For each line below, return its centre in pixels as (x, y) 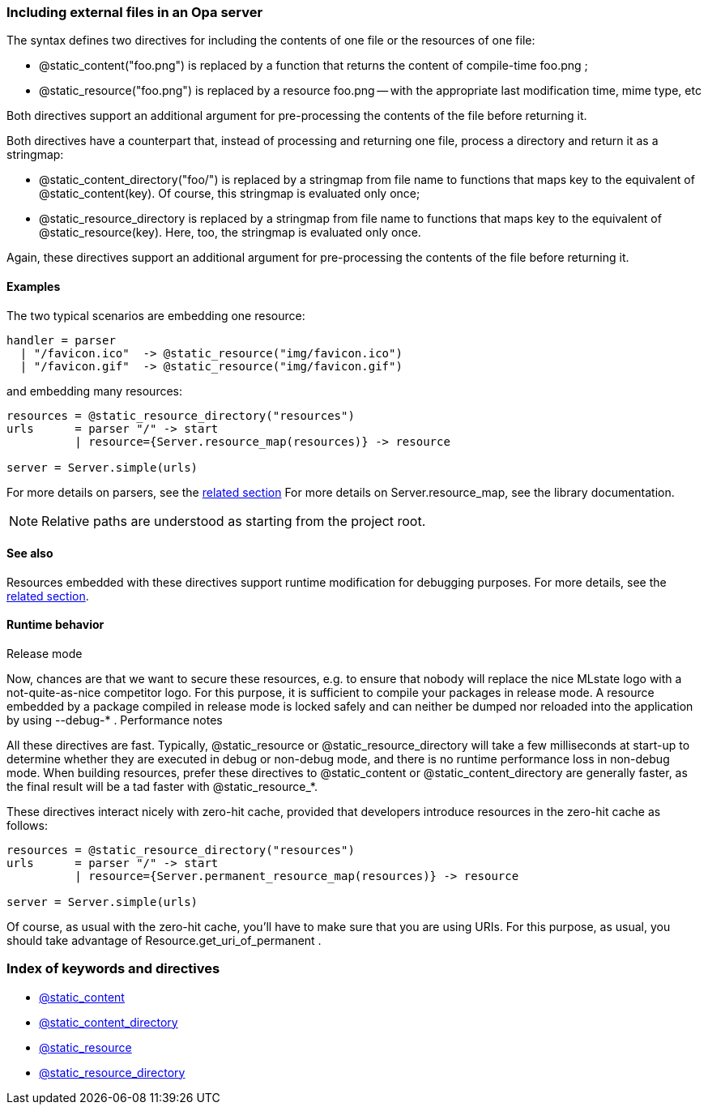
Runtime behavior (55, 625)
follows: (27, 826)
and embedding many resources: (95, 391)
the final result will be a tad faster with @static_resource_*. (162, 787)
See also (30, 553)
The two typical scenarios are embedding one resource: (156, 315)
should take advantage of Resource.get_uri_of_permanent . (164, 941)
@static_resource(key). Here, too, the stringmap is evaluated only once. (230, 233)
